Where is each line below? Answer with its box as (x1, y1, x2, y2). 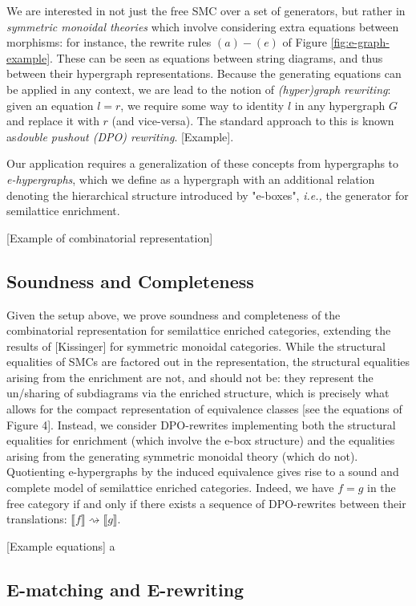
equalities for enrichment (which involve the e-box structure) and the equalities (6, 432, 395, 449)
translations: (6, 510, 67, 527)
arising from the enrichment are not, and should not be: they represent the (6, 368, 374, 385)
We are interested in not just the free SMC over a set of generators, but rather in (6, 2, 406, 18)
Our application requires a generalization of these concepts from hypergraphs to (6, 155, 399, 172)
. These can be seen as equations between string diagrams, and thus (50, 49, 383, 66)
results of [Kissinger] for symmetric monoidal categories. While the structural (6, 337, 386, 354)
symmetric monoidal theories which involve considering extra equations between (6, 18, 399, 35)
